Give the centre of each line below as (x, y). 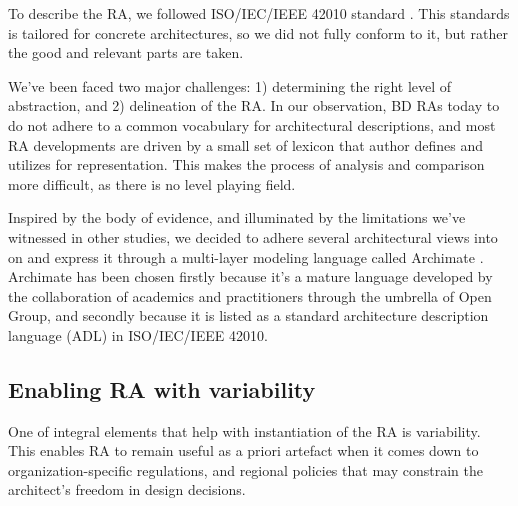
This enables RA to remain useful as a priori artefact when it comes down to (243, 450)
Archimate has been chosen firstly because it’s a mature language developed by (250, 276)
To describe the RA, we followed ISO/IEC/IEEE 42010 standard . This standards (259, 13)
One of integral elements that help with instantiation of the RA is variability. (244, 430)
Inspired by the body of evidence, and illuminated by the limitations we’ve (237, 217)
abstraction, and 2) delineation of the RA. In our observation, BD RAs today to (254, 105)
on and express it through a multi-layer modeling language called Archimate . (246, 256)
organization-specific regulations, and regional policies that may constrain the (245, 469)
